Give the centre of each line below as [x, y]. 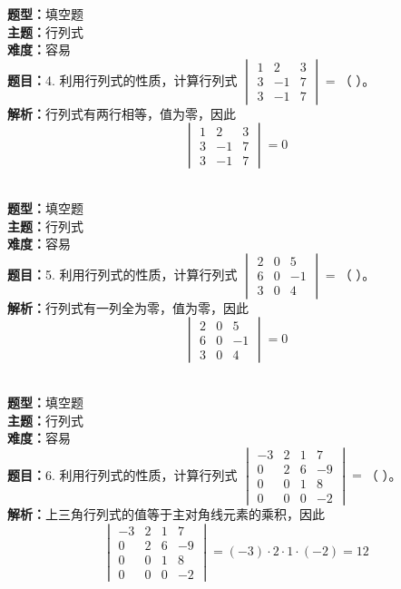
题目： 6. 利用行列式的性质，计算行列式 [122, 474]
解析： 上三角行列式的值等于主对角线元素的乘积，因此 [166, 514]
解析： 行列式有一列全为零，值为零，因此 [128, 307]
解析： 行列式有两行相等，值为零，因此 [122, 113]
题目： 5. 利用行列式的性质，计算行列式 [122, 274]
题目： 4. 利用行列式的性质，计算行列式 [122, 79]
